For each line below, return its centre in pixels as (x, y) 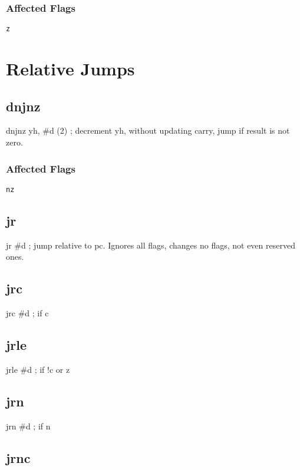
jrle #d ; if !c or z (38, 369)
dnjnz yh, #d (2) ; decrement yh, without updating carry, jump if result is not (148, 130)
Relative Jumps (70, 69)
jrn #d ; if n (28, 426)
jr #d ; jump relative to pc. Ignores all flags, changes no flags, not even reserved (151, 245)
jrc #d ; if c (27, 313)
